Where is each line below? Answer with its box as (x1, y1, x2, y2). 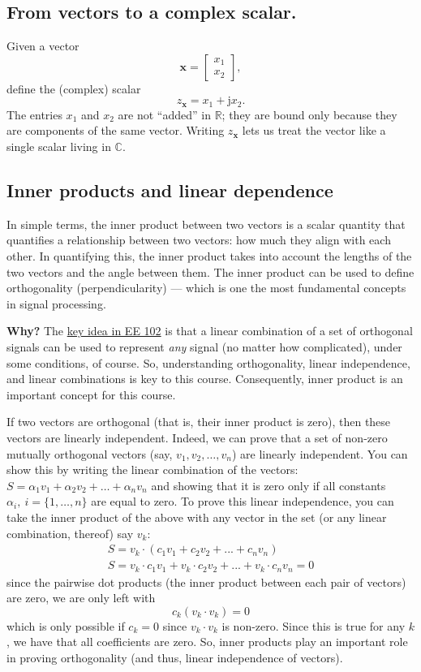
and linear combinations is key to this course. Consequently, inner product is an (6, 370, 403, 387)
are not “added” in (118, 106, 211, 123)
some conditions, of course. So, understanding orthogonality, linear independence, (6, 354, 410, 371)
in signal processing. (6, 295, 106, 312)
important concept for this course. (6, 386, 176, 403)
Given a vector (6, 37, 79, 54)
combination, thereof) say (6, 524, 134, 541)
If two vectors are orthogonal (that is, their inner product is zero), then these (6, 413, 391, 430)
